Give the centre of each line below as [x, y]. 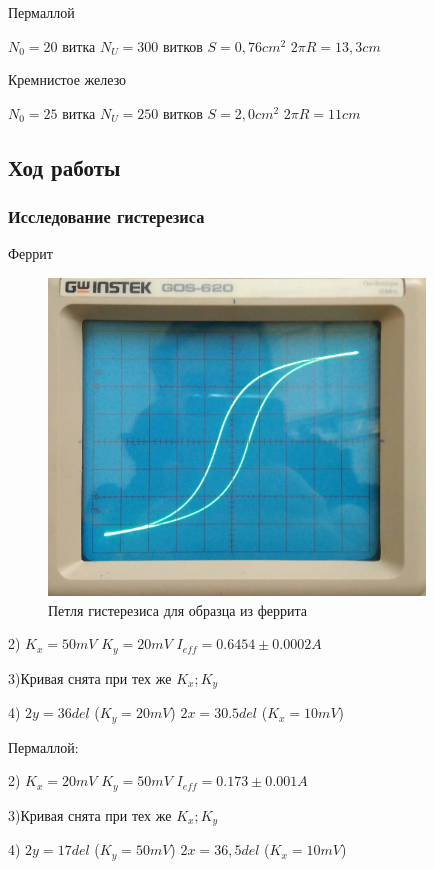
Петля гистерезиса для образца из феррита [178, 609]
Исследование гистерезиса [106, 216]
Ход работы [64, 166]
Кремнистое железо [67, 79]
